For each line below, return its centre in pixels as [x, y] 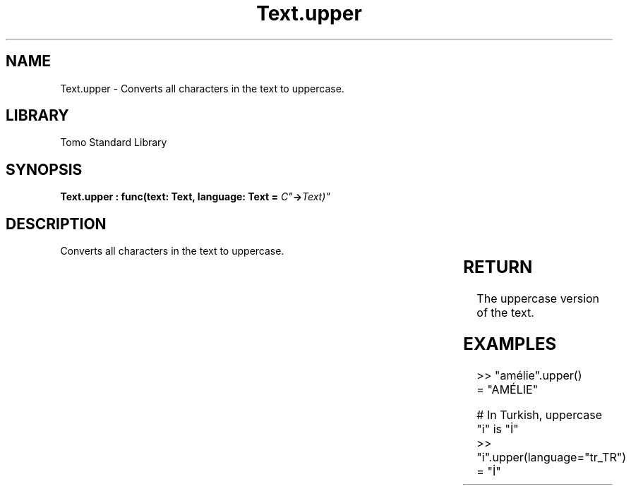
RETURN [498, 267]
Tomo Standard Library [114, 143]
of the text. [505, 313]
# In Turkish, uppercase [539, 414]
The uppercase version [538, 299]
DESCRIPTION [56, 224]
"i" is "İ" [498, 429]
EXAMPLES [510, 344]
